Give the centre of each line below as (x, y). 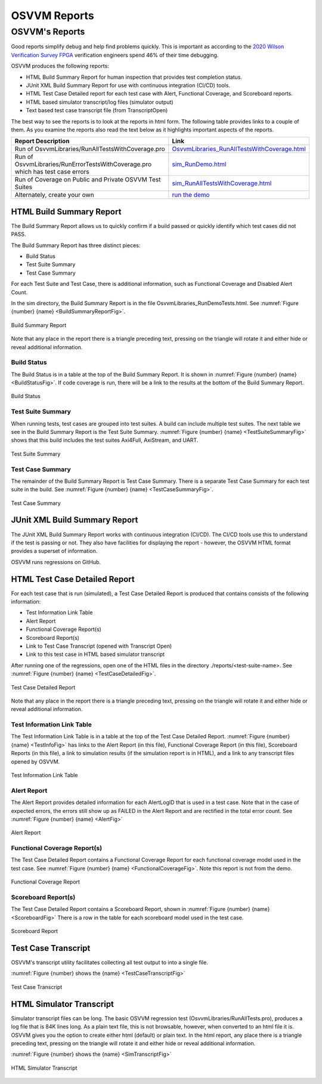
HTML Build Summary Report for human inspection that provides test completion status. (134, 77)
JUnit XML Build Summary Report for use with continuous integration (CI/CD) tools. (128, 85)
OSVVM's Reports (48, 32)
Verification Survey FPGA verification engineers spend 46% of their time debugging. (115, 55)
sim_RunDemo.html (199, 164)
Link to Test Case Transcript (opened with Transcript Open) (99, 646)
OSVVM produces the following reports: (60, 66)
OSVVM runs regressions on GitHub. (56, 562)
